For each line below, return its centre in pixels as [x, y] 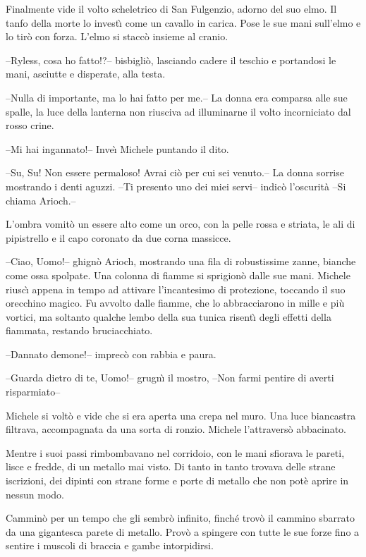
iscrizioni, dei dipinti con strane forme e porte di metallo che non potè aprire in [177, 481]
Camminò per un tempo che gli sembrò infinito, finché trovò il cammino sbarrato [181, 518]
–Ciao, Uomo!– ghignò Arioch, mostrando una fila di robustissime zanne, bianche [181, 261]
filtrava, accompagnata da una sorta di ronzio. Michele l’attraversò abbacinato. [176, 429]
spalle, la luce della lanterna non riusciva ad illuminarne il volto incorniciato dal [178, 111]
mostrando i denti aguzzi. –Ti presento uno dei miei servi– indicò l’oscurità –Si [176, 186]
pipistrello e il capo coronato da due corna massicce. [118, 237]
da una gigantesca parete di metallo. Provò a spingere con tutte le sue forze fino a [183, 531]
